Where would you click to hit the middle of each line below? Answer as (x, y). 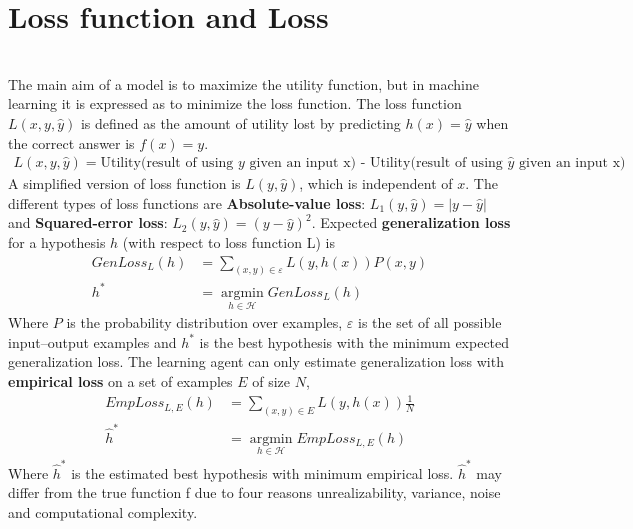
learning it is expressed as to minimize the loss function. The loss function (235, 103)
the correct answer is (71, 142)
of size (271, 380)
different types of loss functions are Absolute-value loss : (187, 202)
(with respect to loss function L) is (228, 241)
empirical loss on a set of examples (120, 380)
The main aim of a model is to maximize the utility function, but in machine (244, 83)
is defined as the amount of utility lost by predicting (240, 122)
